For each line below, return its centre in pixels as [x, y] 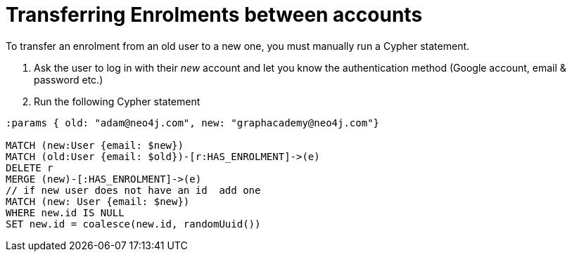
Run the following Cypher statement [117, 101]
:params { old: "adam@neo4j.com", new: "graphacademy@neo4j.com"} [193, 123]
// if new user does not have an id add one [133, 190]
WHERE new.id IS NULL [65, 212]
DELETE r [30, 167]
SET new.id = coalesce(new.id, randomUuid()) [133, 224]
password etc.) [69, 79]
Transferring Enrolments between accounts [214, 15]
